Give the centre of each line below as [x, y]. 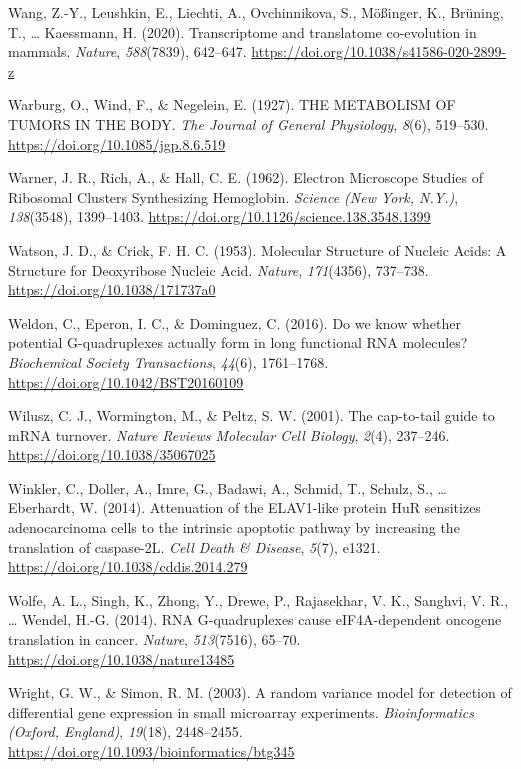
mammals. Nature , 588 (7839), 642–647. [127, 51]
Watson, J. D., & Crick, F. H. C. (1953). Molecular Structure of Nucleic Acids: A [257, 249]
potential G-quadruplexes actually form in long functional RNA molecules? [238, 342]
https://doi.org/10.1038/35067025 [112, 454]
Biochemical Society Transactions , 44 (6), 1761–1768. [168, 361]
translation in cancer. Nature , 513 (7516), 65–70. [154, 639]
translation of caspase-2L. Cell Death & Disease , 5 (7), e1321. [194, 546]
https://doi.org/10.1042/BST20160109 [126, 381]
